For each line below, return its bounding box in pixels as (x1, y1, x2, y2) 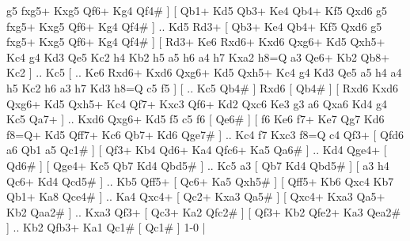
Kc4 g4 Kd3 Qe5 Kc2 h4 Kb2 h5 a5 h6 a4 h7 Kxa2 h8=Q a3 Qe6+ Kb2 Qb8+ (6, 48, 390, 65)
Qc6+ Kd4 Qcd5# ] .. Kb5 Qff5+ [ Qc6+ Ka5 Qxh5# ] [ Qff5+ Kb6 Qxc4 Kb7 (6, 172, 394, 189)
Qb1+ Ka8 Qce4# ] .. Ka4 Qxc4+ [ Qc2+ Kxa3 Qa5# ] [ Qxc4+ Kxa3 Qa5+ (6, 188, 385, 205)
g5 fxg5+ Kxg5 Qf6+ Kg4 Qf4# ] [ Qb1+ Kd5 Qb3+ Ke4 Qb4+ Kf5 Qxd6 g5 (6, 2, 388, 18)
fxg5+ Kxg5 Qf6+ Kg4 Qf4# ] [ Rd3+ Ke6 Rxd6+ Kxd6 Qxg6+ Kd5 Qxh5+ (6, 33, 385, 50)
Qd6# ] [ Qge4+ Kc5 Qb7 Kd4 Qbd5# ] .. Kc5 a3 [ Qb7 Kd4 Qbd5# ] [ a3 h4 (6, 156, 389, 173)
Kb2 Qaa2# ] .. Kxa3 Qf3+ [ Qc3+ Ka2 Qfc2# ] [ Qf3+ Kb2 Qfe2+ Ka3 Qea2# (6, 203, 401, 220)
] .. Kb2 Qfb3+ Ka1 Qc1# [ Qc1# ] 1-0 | (6, 219, 206, 235)
